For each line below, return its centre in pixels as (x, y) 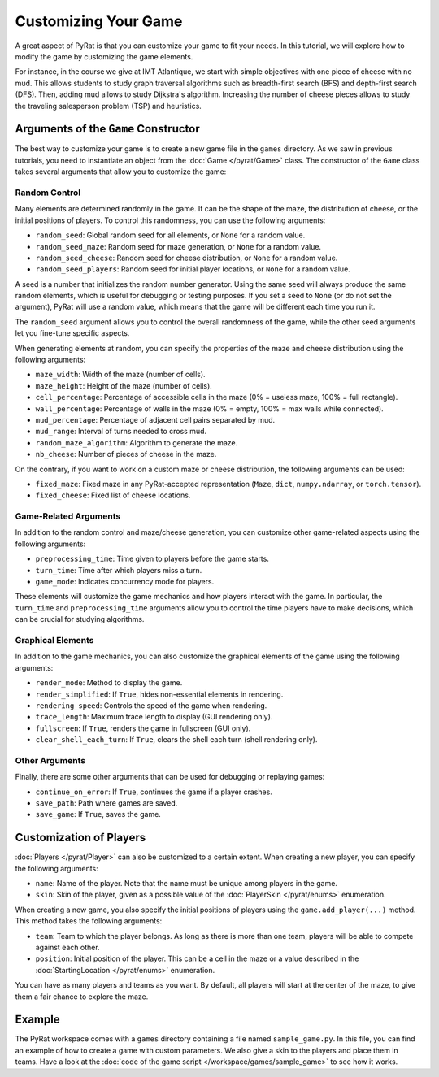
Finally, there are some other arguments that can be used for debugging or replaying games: (170, 777)
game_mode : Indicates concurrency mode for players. (125, 582)
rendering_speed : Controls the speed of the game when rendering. (151, 705)
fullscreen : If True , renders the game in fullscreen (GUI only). (143, 728)
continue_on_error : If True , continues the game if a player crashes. (154, 792)
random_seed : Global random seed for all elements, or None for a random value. (170, 235)
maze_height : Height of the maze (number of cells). (124, 385)
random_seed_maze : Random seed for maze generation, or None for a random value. (178, 246)
